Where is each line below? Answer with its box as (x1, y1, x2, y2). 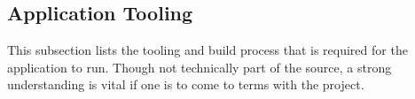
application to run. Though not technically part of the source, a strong (7, 57, 392, 76)
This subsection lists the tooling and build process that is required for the (7, 41, 408, 59)
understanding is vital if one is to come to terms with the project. (7, 75, 364, 94)
